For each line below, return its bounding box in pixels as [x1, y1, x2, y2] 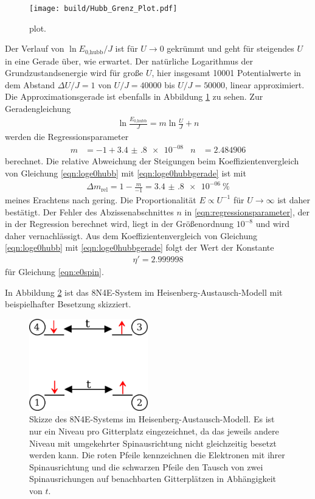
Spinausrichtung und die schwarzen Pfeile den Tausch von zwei [29, 460, 263, 473]
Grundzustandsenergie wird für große [5, 66, 144, 79]
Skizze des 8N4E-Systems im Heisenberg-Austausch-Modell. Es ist [29, 413, 275, 425]
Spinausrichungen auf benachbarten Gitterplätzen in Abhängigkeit [29, 472, 276, 485]
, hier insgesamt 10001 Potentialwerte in [151, 66, 301, 79]
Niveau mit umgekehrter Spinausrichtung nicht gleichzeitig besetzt [29, 436, 277, 449]
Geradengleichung [5, 102, 71, 115]
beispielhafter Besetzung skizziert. [5, 298, 131, 310]
